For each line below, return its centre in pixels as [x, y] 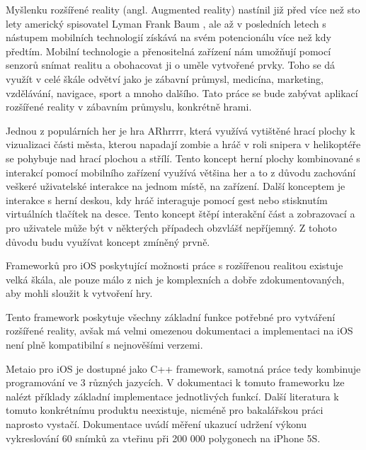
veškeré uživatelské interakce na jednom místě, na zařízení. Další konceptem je [176, 186]
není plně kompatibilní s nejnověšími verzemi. [104, 345]
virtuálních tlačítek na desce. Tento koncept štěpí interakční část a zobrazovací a [181, 214]
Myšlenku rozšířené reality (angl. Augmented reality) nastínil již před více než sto [183, 9]
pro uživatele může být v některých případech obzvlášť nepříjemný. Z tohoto [171, 227]
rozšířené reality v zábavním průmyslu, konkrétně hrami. [129, 107]
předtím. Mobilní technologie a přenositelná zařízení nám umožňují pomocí [168, 51]
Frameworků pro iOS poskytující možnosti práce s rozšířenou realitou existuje [175, 265]
